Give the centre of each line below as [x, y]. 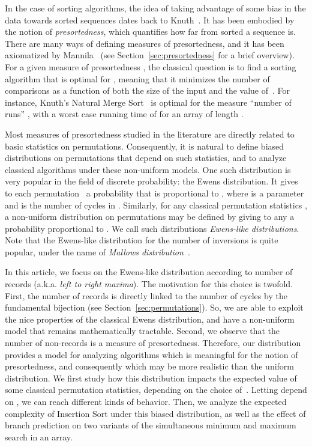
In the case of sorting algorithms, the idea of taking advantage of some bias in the [155, 8]
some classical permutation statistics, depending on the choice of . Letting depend [156, 390]
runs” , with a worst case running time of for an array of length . [124, 114]
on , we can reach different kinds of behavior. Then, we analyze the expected [146, 401]
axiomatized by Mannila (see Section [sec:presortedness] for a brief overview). [150, 55]
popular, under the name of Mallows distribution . [97, 251]
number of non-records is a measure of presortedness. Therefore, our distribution [153, 343]
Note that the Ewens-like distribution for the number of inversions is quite [142, 240]
